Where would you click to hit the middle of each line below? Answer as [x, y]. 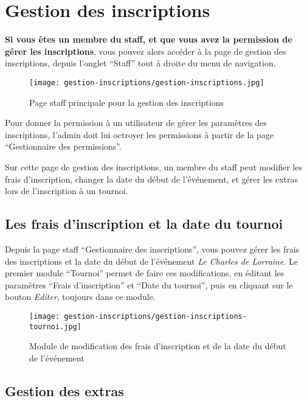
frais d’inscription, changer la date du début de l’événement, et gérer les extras [151, 179]
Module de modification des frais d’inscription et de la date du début [158, 346]
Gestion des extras [64, 390]
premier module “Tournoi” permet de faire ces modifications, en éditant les [145, 273]
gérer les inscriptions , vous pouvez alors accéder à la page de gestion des [146, 51]
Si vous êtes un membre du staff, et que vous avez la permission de [149, 39]
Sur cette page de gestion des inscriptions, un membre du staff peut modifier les [154, 166]
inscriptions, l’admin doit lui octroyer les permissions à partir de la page [140, 134]
